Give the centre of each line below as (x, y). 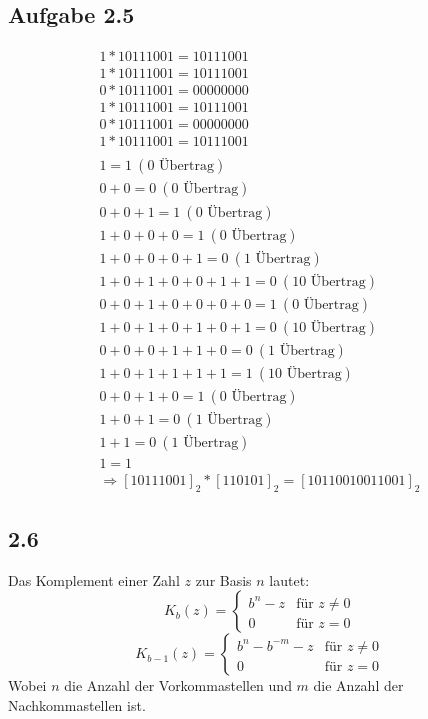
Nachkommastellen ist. (77, 705)
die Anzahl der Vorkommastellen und (178, 685)
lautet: (289, 579)
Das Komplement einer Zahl (94, 579)
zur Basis (223, 579)
